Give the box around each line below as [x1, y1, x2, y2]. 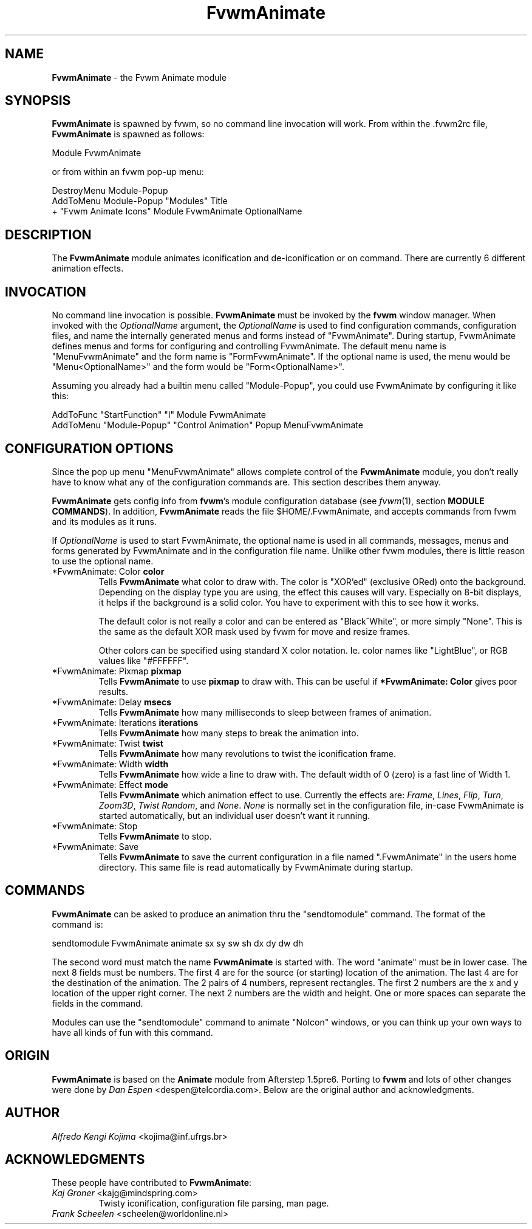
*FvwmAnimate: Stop [52, 820, 138, 831]
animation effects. [52, 263, 124, 274]
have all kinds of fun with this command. [52, 1027, 213, 1038]
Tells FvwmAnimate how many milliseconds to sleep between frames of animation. [98, 707, 432, 717]
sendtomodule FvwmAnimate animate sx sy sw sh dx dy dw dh [52, 937, 304, 948]
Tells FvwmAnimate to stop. [98, 830, 212, 841]
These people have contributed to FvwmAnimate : [52, 1177, 252, 1188]
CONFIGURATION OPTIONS [5, 440, 174, 456]
